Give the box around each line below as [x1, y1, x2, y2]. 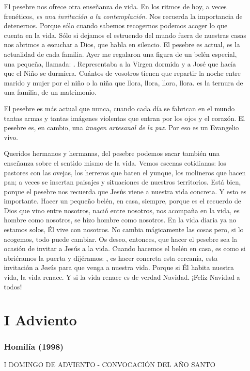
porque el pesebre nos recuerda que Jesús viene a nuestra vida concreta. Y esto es [4, 186, 247, 196]
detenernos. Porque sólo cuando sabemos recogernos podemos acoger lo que [4, 20, 228, 31]
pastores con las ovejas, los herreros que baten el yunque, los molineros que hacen [4, 167, 246, 177]
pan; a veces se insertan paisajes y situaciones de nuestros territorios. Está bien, [4, 177, 241, 187]
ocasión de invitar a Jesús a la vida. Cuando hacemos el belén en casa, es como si [4, 243, 246, 253]
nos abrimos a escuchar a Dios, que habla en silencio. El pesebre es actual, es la [4, 39, 240, 50]
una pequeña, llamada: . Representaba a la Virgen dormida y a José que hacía [4, 58, 236, 68]
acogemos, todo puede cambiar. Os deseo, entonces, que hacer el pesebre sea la [4, 234, 237, 244]
